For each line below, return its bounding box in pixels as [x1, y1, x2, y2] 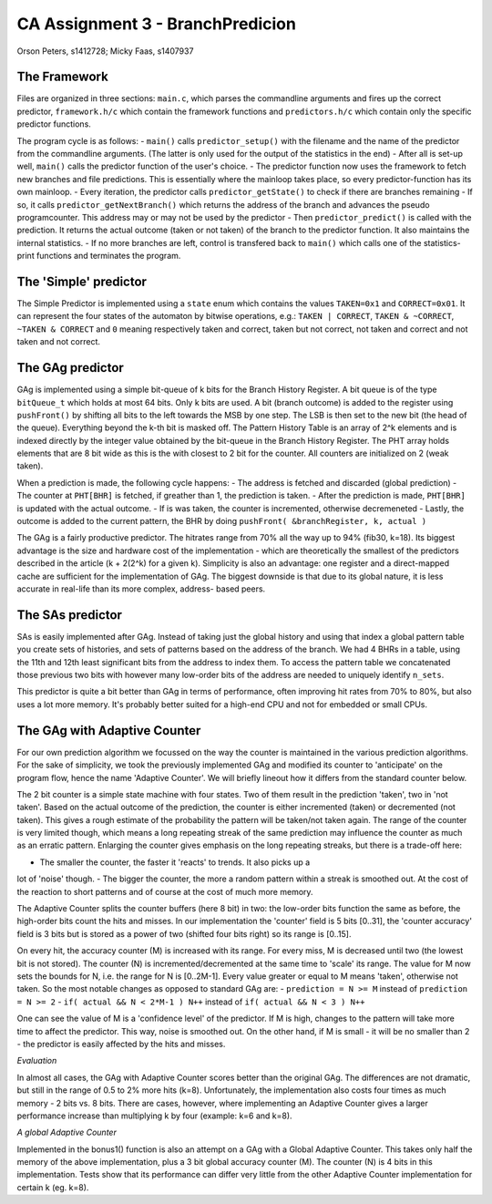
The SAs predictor [16, 607, 123, 623]
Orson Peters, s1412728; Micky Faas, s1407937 [16, 46, 194, 57]
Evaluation [16, 1055, 57, 1066]
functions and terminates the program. [36, 251, 181, 262]
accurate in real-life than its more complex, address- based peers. [16, 583, 266, 594]
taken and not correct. [16, 336, 100, 347]
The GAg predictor [16, 360, 125, 376]
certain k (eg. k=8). [16, 1181, 89, 1193]
